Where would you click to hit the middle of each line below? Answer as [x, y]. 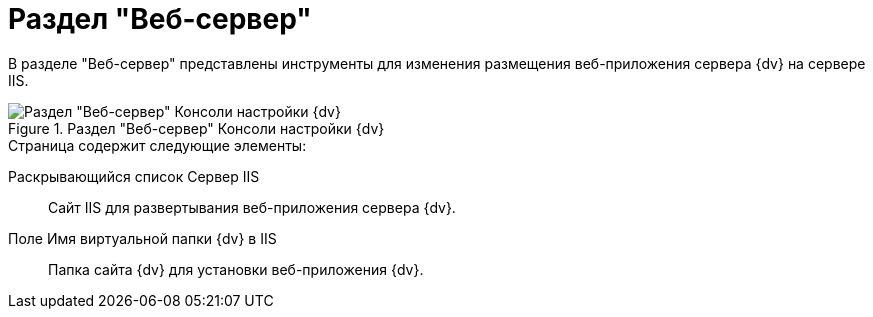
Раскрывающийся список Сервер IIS [134, 176]
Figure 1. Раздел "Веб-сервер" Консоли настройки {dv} [196, 128]
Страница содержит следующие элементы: [157, 145]
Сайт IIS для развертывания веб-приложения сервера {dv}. [252, 207]
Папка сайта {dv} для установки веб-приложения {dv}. [236, 269]
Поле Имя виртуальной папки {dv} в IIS [142, 238]
